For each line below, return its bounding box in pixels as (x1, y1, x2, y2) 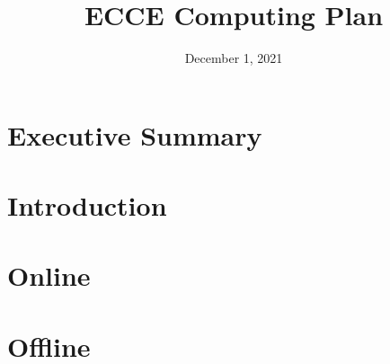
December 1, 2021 (184, 49, 283, 67)
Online (7, 257, 91, 294)
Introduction (7, 187, 167, 224)
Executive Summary (7, 116, 262, 153)
